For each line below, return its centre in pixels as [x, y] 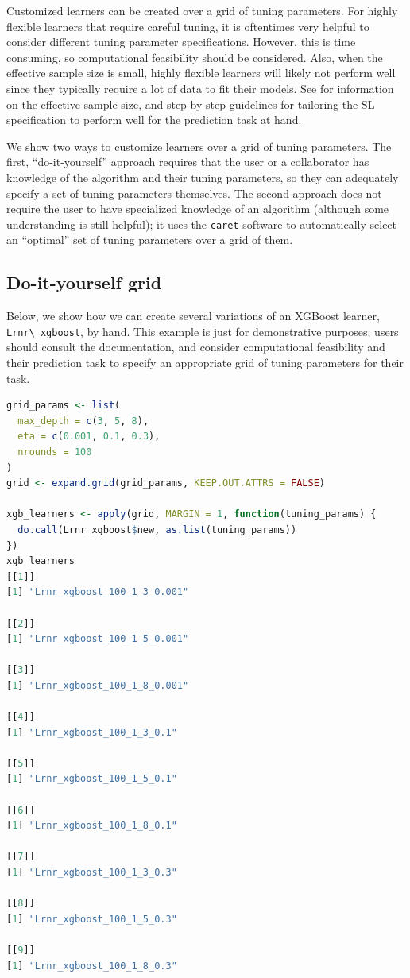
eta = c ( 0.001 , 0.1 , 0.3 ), [89, 437]
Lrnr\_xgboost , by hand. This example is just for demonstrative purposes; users [203, 331]
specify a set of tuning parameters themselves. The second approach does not [194, 193]
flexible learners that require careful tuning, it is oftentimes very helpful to [188, 26]
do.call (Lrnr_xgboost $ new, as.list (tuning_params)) [157, 530]
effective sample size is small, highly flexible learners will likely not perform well [201, 73]
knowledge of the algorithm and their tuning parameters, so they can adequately [203, 177]
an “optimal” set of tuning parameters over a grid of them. [150, 240]
